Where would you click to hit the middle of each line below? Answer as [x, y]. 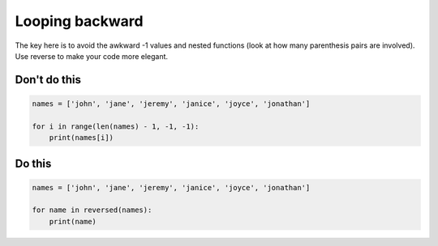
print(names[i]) [81, 138]
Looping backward [79, 21]
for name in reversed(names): [92, 210]
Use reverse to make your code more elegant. [92, 56]
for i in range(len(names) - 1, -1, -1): [116, 126]
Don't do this [48, 80]
